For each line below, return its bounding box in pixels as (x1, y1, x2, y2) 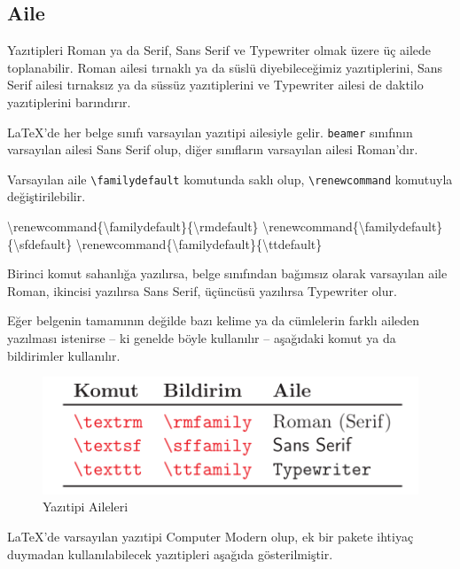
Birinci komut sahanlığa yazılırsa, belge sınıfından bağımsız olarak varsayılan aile (7, 264, 448, 283)
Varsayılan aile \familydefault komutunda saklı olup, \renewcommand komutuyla (7, 169, 453, 188)
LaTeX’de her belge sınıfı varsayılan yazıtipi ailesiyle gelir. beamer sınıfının (7, 122, 413, 141)
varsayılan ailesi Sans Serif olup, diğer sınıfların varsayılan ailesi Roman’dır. (7, 140, 418, 159)
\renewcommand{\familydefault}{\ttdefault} (75, 234, 323, 253)
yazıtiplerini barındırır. (7, 92, 131, 111)
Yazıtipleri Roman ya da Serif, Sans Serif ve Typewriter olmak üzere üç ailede (7, 41, 432, 59)
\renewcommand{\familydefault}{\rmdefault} (7, 217, 259, 236)
